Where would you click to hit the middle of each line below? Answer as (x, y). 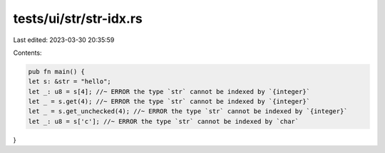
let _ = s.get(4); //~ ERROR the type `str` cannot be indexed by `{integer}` (169, 102)
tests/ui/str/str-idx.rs (78, 19)
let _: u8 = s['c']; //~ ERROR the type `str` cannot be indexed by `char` (164, 121)
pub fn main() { (57, 72)
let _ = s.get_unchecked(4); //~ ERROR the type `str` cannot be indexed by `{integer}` (188, 111)
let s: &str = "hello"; (70, 81)
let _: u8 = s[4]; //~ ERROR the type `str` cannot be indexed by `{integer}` (169, 91)
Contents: (27, 53)
